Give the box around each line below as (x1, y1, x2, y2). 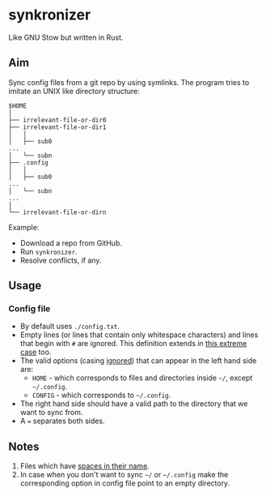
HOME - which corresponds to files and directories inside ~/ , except (32, 373, 253, 383)
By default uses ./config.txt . (19, 322, 120, 331)
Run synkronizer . (19, 246, 78, 256)
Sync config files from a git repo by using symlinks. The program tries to (8, 77, 250, 87)
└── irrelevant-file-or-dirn (8, 208, 107, 216)
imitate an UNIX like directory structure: (8, 86, 140, 96)
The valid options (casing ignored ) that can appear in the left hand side (19, 356, 257, 366)
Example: (8, 222, 40, 232)
